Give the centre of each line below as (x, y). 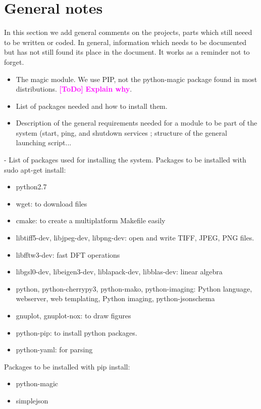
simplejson (32, 400)
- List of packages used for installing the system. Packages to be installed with (125, 160)
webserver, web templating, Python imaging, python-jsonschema (115, 298)
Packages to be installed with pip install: (67, 366)
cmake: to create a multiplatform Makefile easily (91, 220)
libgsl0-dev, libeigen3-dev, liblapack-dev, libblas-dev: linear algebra (119, 272)
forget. (14, 62)
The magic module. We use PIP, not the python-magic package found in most (137, 79)
